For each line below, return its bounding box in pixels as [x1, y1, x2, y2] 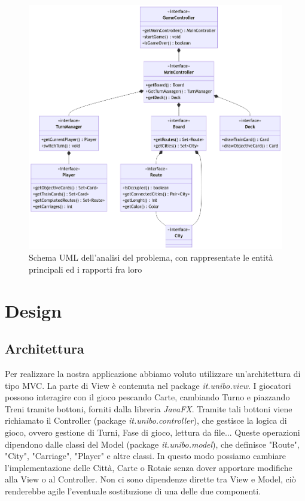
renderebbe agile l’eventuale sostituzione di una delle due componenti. [5, 484, 261, 497]
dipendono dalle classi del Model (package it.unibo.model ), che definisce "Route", [5, 437, 300, 450]
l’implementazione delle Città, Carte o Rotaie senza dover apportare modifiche [5, 461, 292, 473]
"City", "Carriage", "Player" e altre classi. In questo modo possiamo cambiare [5, 449, 286, 462]
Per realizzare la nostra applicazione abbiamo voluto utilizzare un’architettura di [5, 367, 301, 379]
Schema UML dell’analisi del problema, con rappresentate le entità [29, 251, 273, 264]
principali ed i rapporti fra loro [29, 262, 142, 275]
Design [5, 298, 62, 322]
